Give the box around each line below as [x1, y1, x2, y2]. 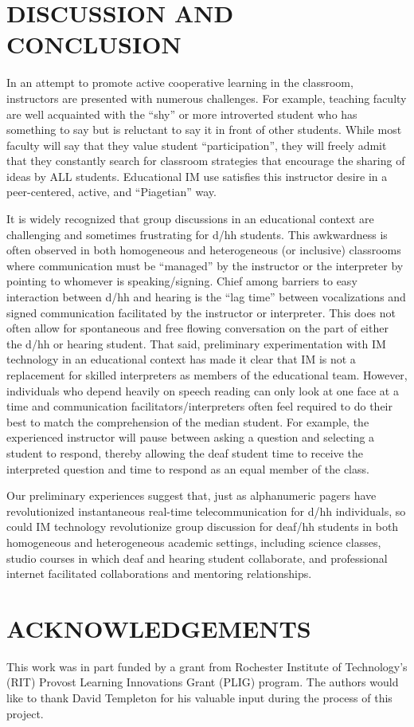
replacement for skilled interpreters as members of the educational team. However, [6, 367, 408, 383]
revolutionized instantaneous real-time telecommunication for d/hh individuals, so [6, 502, 406, 519]
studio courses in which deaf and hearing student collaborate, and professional [6, 549, 388, 566]
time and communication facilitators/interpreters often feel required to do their [6, 398, 393, 415]
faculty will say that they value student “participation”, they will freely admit [6, 136, 387, 153]
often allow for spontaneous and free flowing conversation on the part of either [6, 320, 389, 336]
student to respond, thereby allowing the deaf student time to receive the [6, 444, 363, 461]
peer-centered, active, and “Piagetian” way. [6, 183, 217, 200]
